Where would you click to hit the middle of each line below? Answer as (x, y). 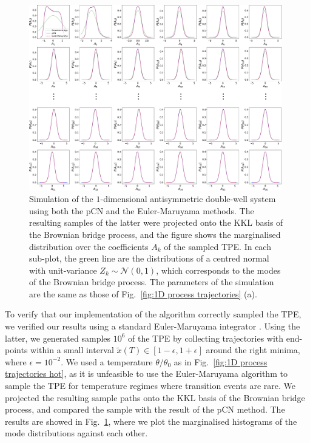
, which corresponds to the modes (218, 270)
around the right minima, (253, 350)
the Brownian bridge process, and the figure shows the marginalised (155, 234)
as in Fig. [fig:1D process (221, 361)
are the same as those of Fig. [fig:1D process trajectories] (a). (143, 293)
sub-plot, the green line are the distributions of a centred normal (149, 258)
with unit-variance (63, 270)
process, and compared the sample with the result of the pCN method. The (145, 409)
